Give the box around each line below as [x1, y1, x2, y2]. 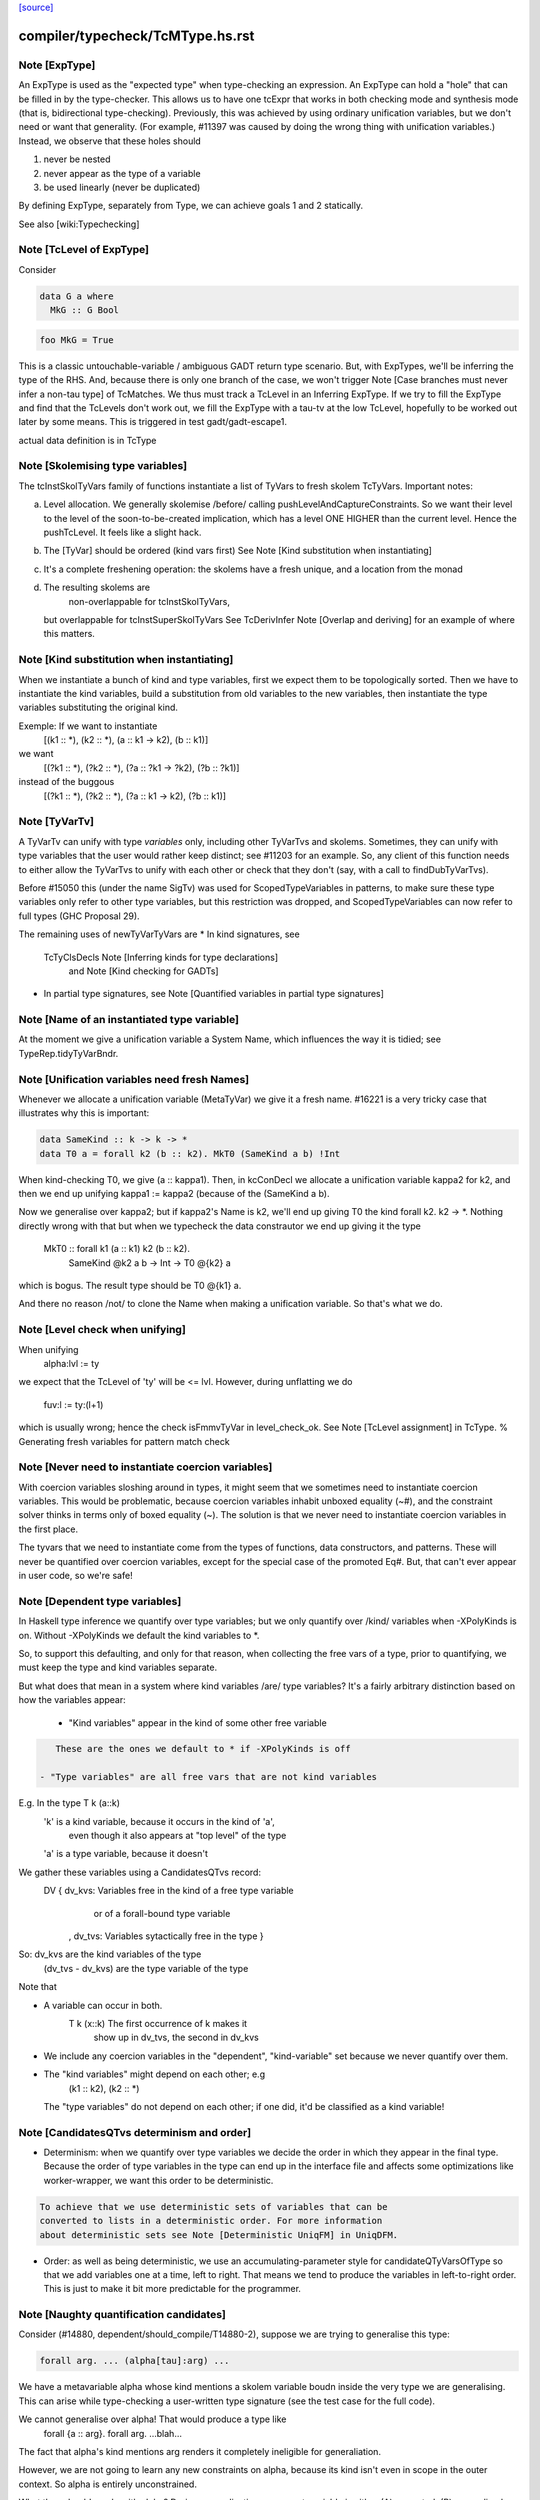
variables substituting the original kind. [18, 701, 179, 714]
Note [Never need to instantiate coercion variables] [18, 1460, 273, 1474]
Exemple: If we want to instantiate [18, 720, 158, 732]
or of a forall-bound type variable [93, 1907, 231, 1919]
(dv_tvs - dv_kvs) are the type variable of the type [43, 1962, 249, 1974]
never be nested [43, 153, 111, 165]
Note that [18, 1981, 57, 1993]
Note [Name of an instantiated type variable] [18, 1013, 240, 1027]
